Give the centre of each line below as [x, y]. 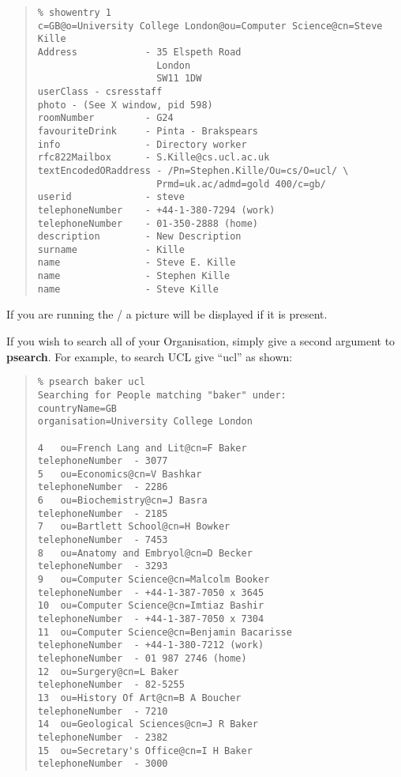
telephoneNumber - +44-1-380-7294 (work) [156, 210]
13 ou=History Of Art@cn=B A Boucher [139, 698]
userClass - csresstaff [100, 91]
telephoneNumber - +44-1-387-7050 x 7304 [151, 619]
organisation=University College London [145, 422]
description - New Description [139, 237]
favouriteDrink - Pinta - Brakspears [148, 131]
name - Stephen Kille [134, 276]
